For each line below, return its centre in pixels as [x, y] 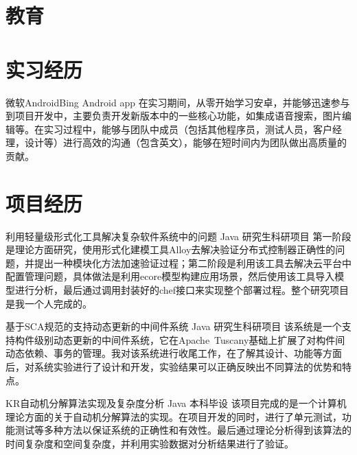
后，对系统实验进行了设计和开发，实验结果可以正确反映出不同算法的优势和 [174, 366]
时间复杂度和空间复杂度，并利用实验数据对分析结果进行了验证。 [150, 443]
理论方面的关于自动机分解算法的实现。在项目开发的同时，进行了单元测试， [174, 416]
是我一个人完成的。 [49, 303]
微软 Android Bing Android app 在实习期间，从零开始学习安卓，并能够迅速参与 [178, 102]
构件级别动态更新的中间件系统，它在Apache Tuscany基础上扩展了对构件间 [180, 339]
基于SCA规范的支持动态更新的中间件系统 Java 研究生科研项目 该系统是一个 [174, 326]
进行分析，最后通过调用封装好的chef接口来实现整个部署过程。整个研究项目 [182, 289]
